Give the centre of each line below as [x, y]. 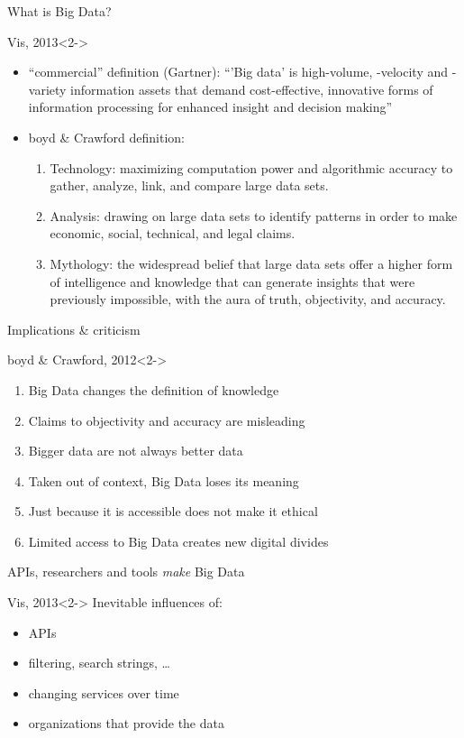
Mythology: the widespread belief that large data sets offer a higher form [251, 263]
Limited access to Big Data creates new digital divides [178, 541]
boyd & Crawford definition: [106, 137]
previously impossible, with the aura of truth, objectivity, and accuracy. [248, 299]
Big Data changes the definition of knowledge [154, 389]
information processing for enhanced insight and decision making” [210, 107]
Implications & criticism [74, 329]
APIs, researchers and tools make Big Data [126, 572]
